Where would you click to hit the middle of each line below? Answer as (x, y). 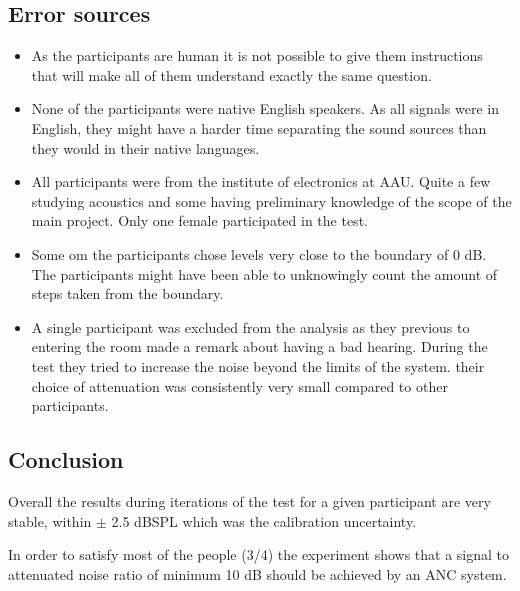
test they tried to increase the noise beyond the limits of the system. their (258, 365)
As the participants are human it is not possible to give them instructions (257, 55)
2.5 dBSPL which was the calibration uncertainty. (264, 520)
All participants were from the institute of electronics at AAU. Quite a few (261, 181)
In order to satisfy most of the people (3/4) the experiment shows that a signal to (259, 554)
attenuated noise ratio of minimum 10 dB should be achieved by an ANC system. (257, 573)
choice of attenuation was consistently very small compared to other (239, 385)
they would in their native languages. (145, 147)
